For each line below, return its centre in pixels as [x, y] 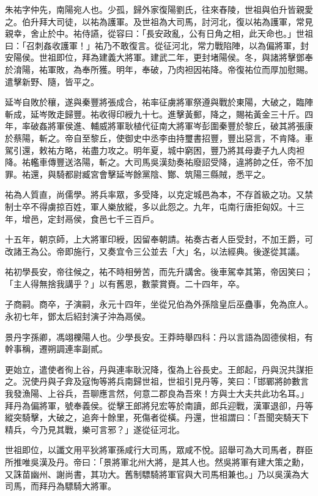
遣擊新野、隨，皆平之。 [52, 81]
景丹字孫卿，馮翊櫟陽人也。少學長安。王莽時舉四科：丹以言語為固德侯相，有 [159, 336]
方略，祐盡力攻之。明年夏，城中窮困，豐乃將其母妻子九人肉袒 [180, 150]
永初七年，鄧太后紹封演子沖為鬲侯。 [78, 316]
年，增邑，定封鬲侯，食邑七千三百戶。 [82, 218]
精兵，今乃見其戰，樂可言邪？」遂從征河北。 [95, 429]
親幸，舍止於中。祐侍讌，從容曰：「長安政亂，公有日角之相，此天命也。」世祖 [159, 33]
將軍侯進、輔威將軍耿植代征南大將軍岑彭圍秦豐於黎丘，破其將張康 [180, 126]
